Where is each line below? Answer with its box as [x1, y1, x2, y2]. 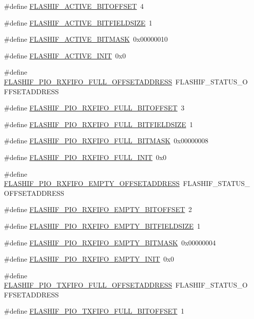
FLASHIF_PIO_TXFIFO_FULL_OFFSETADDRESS [4, 280, 172, 290]
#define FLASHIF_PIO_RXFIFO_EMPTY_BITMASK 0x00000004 [4, 237, 216, 247]
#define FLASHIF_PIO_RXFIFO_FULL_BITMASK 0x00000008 [4, 135, 208, 146]
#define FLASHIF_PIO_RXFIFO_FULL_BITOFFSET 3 [4, 103, 184, 113]
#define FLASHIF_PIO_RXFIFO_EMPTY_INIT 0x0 [4, 254, 174, 264]
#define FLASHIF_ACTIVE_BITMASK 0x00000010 [4, 34, 168, 44]
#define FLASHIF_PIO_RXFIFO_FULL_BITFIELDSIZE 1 [4, 119, 193, 129]
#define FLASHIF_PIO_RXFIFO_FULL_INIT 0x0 [4, 152, 167, 162]
